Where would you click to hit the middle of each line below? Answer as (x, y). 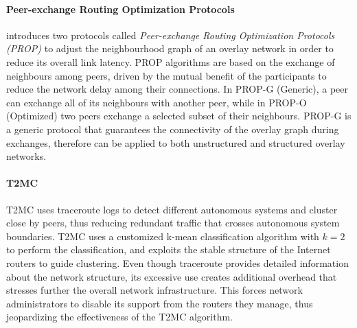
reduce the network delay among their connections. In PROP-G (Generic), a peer (177, 89)
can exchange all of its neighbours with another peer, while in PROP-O (157, 102)
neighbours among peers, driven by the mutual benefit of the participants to (166, 75)
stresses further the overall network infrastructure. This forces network (154, 290)
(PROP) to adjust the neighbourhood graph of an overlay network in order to (170, 48)
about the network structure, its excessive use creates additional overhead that (172, 276)
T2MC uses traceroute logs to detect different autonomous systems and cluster (172, 209)
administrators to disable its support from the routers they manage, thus (160, 303)
